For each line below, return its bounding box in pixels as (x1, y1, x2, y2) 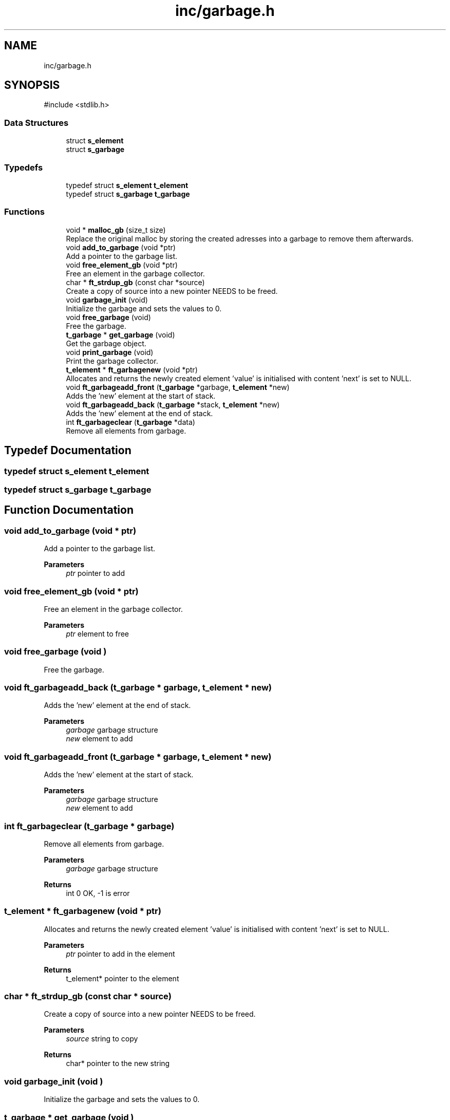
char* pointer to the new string (66, 1059, 170, 1068)
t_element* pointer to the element (66, 974, 179, 983)
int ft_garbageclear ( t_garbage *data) (66, 417, 195, 426)
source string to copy (66, 1034, 138, 1043)
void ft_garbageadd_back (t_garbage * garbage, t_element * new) (4, 682, 272, 693)
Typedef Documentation (4, 444, 132, 457)
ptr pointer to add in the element (66, 949, 175, 958)
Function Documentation (4, 503, 134, 517)
